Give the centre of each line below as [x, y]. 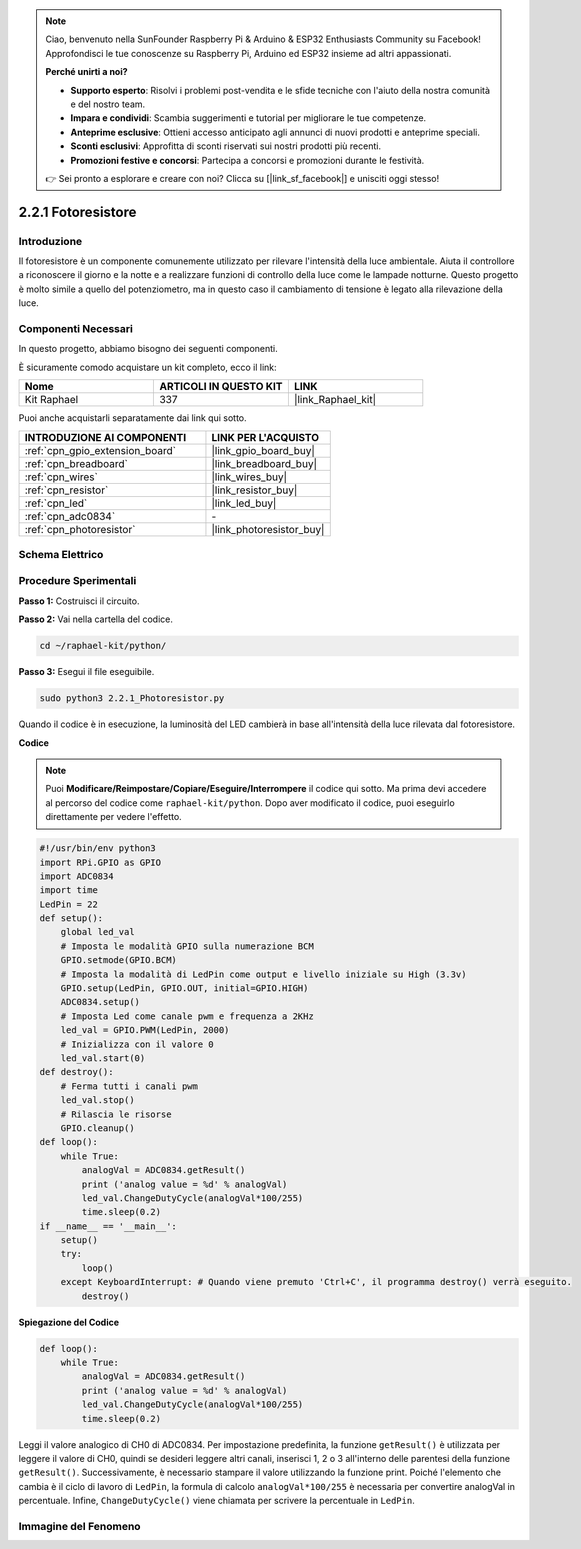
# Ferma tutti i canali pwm [129, 1086]
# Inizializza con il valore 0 [137, 1044]
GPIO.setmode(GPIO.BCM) [118, 960]
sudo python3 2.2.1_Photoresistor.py [132, 698]
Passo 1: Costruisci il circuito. [79, 601]
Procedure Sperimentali [77, 581]
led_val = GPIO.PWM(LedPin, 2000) [145, 1030]
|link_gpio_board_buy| [263, 450]
